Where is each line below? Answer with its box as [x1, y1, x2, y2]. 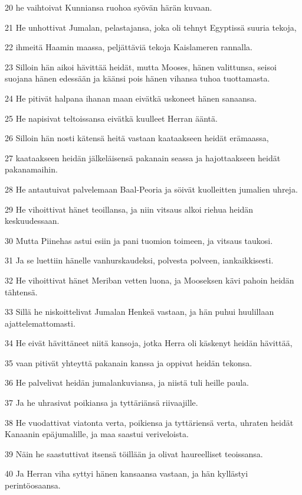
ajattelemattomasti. [5, 317, 75, 329]
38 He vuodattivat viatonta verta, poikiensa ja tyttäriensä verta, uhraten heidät [5, 416, 294, 428]
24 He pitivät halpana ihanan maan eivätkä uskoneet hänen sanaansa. [5, 92, 257, 104]
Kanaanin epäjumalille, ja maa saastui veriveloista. [5, 428, 189, 440]
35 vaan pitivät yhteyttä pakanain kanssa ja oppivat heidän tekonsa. [5, 356, 252, 369]
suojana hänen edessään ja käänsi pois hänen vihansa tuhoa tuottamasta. [5, 72, 270, 84]
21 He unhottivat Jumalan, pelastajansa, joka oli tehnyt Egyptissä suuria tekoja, [5, 21, 297, 33]
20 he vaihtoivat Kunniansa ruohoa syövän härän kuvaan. [5, 1, 212, 13]
